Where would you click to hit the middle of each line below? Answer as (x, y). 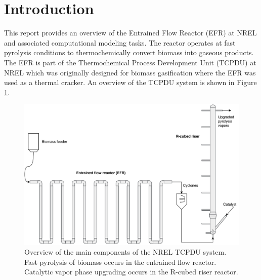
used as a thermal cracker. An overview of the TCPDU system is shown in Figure (130, 82)
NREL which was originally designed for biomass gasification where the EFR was (130, 72)
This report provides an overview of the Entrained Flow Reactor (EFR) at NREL (130, 33)
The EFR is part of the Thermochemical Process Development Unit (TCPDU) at (130, 62)
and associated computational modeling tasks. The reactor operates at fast (120, 42)
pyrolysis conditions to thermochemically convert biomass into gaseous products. (129, 52)
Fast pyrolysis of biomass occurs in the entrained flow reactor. (120, 262)
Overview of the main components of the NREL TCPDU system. (125, 252)
